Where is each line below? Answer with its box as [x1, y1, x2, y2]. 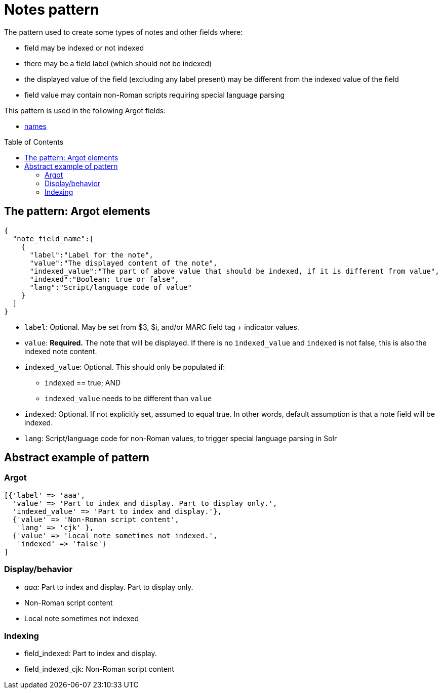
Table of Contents [4, 137, 64, 146]
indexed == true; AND [45, 378, 121, 387]
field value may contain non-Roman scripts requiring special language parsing [24, 90, 285, 99]
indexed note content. [24, 346, 97, 356]
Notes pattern [4, 1, 99, 18]
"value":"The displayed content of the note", [29, 258, 218, 267]
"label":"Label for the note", [29, 250, 154, 259]
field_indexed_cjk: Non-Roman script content [24, 665, 174, 674]
